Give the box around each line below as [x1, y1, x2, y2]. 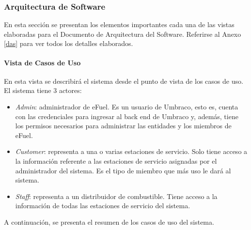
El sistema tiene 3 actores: [4, 85, 82, 95]
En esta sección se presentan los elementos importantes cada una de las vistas [4, 19, 235, 30]
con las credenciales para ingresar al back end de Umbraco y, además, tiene [15, 111, 238, 121]
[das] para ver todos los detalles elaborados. [4, 38, 133, 48]
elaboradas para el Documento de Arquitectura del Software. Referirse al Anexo [4, 29, 241, 39]
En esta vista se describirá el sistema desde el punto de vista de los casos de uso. [4, 76, 243, 86]
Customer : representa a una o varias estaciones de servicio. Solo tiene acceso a [15, 146, 248, 156]
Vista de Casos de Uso [4, 57, 81, 67]
